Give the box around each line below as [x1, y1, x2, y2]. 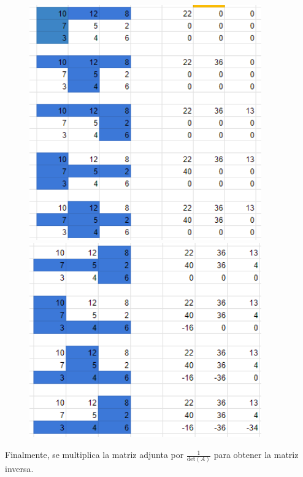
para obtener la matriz [213, 448, 299, 461]
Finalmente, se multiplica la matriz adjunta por [5, 448, 184, 461]
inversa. [5, 462, 34, 475]
